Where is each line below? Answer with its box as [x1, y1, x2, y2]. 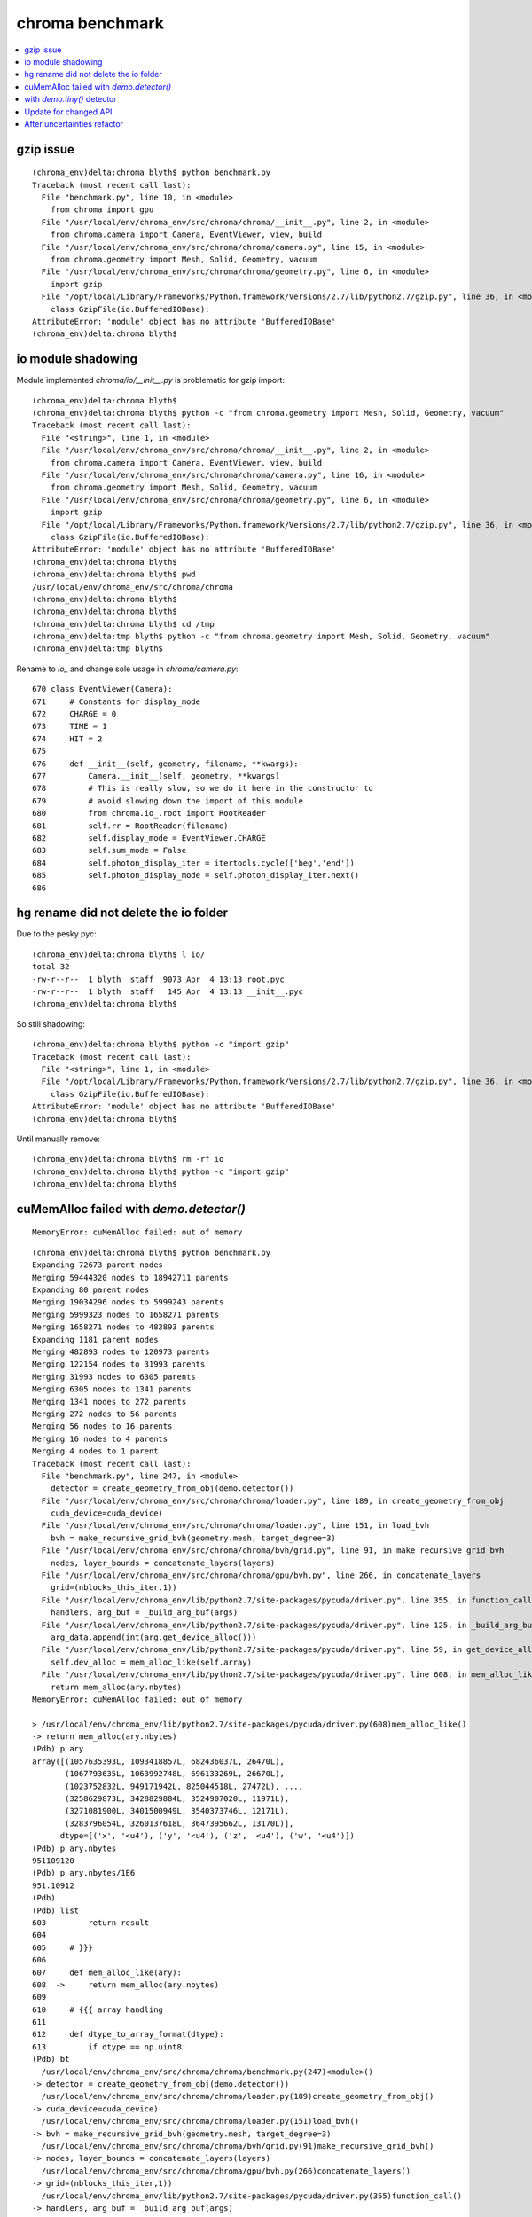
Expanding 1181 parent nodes [32, 1335, 159, 1344]
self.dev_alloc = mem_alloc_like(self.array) [50, 1657, 253, 1667]
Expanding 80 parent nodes [32, 1285, 150, 1295]
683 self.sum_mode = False [32, 845, 187, 856]
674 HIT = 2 [32, 733, 103, 744]
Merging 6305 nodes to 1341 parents [32, 1384, 192, 1394]
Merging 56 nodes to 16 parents [32, 1422, 173, 1431]
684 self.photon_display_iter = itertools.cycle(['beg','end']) [32, 858, 355, 868]
